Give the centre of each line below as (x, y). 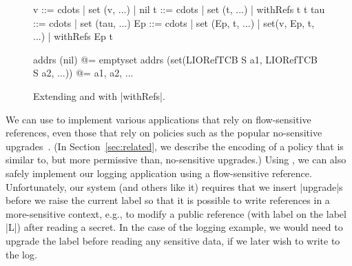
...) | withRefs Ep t (73, 36)
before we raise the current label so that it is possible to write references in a (168, 200)
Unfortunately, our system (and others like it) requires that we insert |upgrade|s (174, 186)
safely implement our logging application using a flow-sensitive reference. (159, 173)
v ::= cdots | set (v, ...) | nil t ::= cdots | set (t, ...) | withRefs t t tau (179, 9)
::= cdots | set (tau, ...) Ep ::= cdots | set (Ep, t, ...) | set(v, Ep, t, (174, 22)
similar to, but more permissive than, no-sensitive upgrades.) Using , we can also (176, 160)
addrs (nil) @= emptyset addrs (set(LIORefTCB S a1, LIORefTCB (175, 59)
